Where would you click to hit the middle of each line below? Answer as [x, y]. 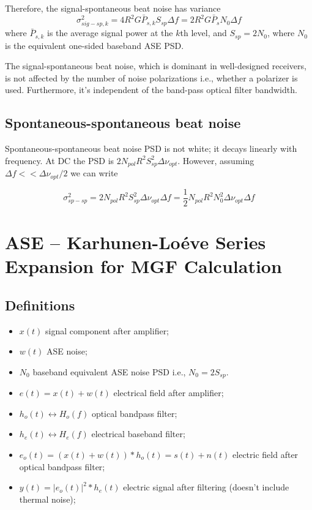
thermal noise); [47, 499]
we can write [94, 173]
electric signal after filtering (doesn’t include [206, 487]
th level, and [203, 33]
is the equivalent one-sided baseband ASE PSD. [95, 45]
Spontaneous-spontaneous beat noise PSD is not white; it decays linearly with [151, 148]
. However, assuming [216, 160]
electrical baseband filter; [138, 434]
